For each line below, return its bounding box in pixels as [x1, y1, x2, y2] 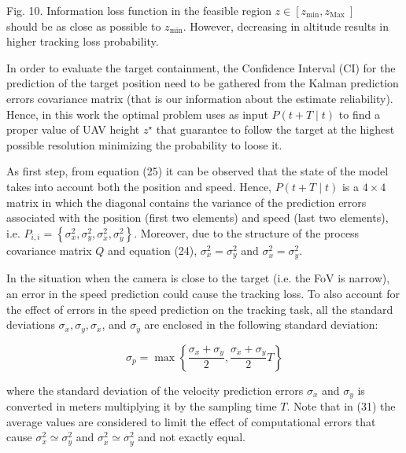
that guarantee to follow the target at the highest [156, 121, 395, 138]
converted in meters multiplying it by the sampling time [6, 398, 277, 414]
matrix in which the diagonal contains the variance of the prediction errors [6, 193, 367, 210]
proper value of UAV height [6, 121, 140, 138]
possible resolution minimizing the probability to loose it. [6, 136, 282, 153]
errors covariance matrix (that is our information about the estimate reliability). [6, 90, 393, 106]
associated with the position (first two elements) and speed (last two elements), [6, 209, 389, 226]
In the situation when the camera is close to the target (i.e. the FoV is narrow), [6, 270, 390, 286]
